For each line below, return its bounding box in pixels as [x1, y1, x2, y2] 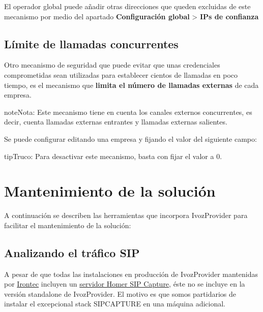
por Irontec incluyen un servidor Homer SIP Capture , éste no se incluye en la [4, 278, 245, 289]
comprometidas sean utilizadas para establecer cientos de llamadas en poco [4, 69, 238, 80]
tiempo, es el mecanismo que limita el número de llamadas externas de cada [4, 79, 259, 90]
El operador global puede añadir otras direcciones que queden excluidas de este [4, 1, 251, 11]
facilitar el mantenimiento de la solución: [4, 220, 131, 230]
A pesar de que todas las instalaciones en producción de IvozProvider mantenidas [4, 268, 258, 279]
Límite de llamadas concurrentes [4, 36, 179, 51]
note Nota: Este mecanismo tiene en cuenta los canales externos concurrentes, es [4, 106, 252, 117]
